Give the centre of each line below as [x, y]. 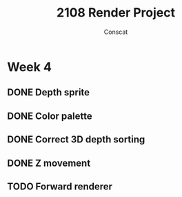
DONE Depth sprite [49, 92]
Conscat [116, 32]
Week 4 [29, 67]
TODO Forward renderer [60, 186]
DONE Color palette [50, 116]
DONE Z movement [49, 163]
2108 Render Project [116, 13]
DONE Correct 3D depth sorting [76, 140]
